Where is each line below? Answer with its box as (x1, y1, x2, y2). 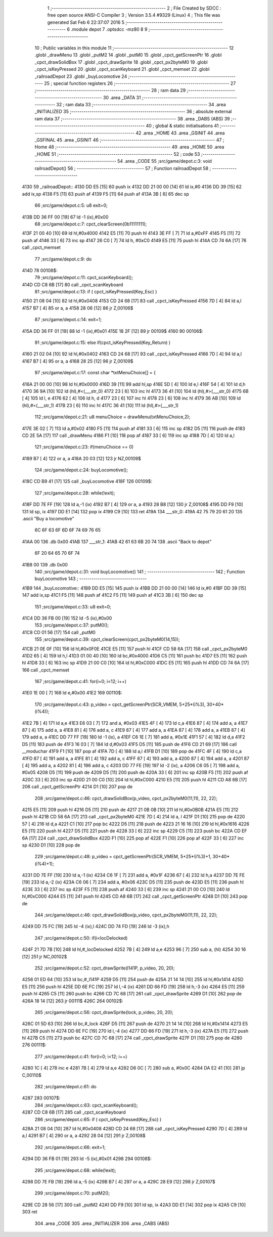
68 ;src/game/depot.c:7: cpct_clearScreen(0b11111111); (34, 220, 147, 227)
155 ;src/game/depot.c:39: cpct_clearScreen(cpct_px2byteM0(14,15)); (34, 636, 180, 642)
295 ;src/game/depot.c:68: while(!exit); (34, 1167, 116, 1173)
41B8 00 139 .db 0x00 (22, 561, 68, 567)
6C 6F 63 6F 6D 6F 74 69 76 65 (34, 527, 101, 533)
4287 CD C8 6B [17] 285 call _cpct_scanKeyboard (22, 1109, 126, 1115)
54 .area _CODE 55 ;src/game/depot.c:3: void (117, 158, 212, 164)
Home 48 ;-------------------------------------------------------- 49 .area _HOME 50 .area (34, 144, 224, 150)
